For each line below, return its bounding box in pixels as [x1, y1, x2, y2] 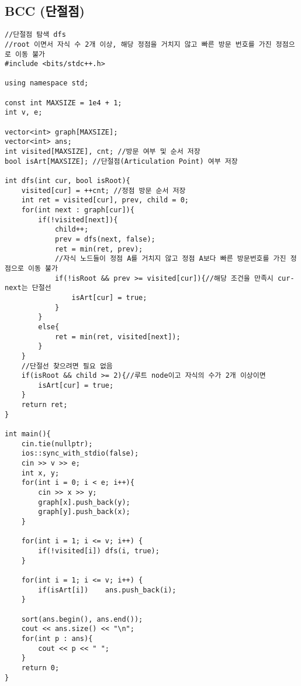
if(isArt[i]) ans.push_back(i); [38, 585, 177, 594]
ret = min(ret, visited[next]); [54, 332, 181, 341]
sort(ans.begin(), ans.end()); [21, 615, 143, 623]
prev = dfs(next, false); [54, 235, 155, 243]
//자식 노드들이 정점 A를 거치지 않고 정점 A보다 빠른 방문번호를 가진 [54, 254, 286, 263]
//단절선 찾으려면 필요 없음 [21, 361, 113, 370]
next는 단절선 [5, 284, 51, 292]
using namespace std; [5, 79, 89, 88]
